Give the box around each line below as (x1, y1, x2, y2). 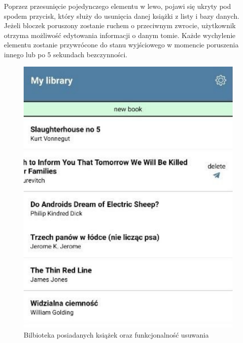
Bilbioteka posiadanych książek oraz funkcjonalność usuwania (24, 329, 209, 340)
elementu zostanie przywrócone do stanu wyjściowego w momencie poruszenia (4, 39, 239, 50)
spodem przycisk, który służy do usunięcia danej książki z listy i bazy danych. (4, 10, 240, 21)
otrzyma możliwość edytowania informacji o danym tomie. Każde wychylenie (4, 30, 236, 40)
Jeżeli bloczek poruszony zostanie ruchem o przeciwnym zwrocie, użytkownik (4, 20, 236, 31)
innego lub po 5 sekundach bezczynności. (4, 49, 128, 59)
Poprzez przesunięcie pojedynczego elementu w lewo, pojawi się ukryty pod (4, 1, 231, 11)
